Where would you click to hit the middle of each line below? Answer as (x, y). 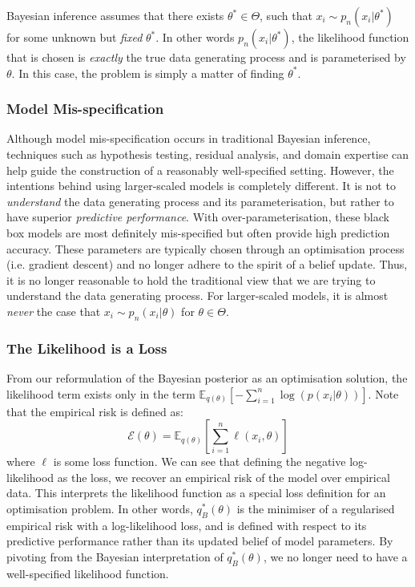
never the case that (54, 311)
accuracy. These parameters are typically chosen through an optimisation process (205, 248)
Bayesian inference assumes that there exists (115, 15)
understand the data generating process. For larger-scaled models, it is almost (197, 296)
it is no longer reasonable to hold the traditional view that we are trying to (191, 279)
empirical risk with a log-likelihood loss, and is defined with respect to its (187, 525)
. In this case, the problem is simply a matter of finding (148, 73)
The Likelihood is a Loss (87, 348)
